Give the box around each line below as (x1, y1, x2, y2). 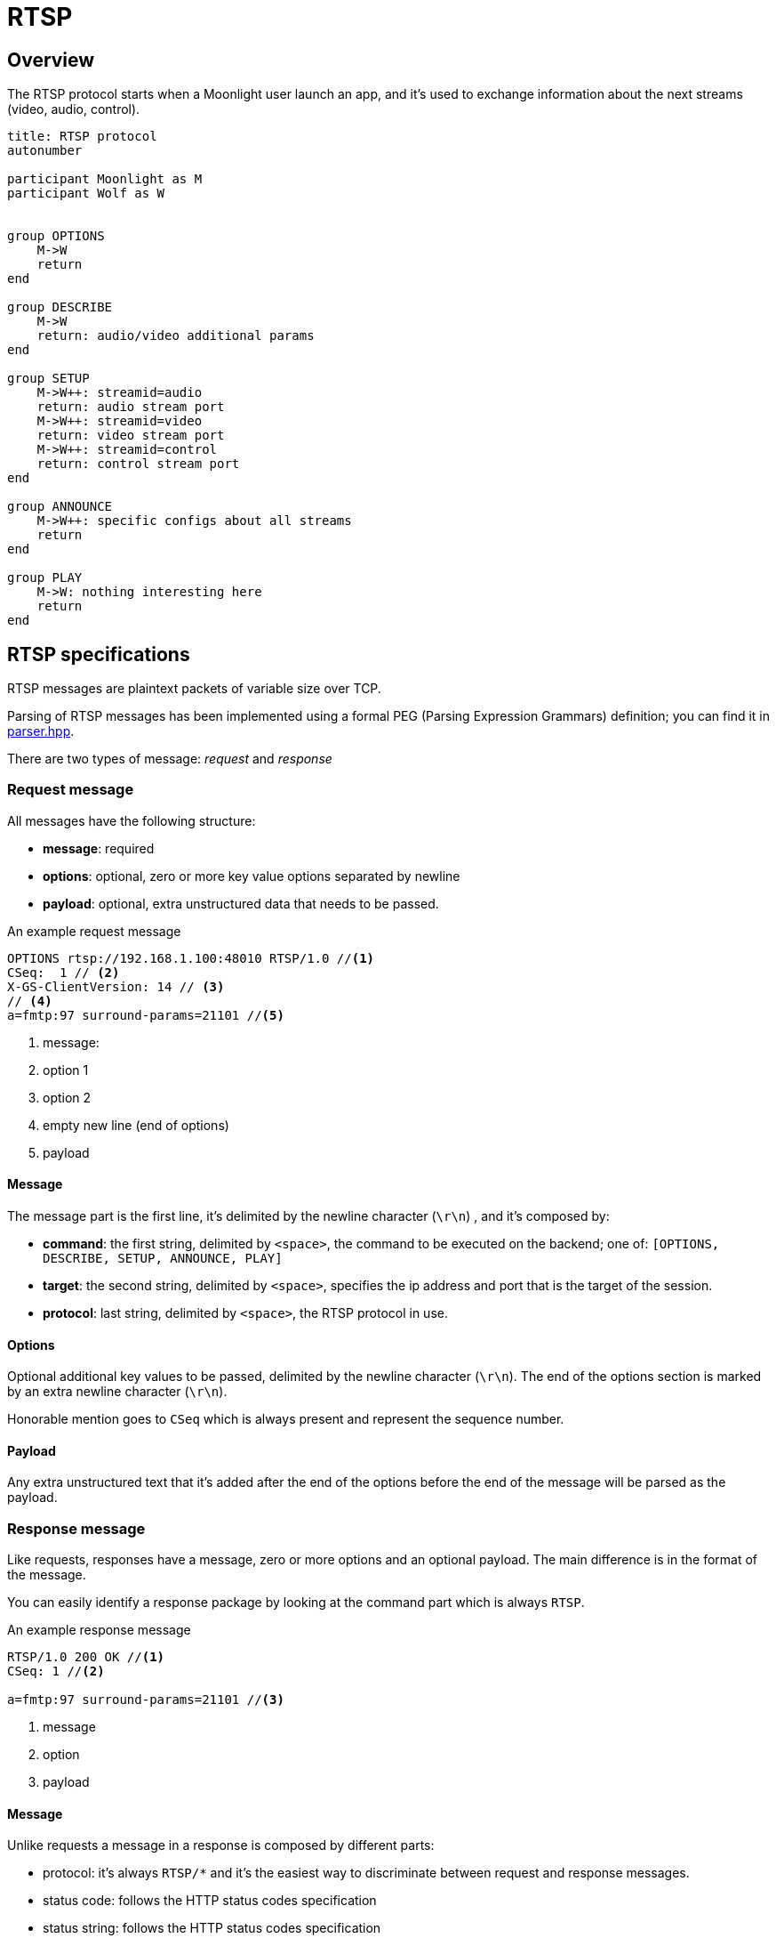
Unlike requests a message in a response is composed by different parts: (7, 1837, 435, 1853)
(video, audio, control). (7, 101, 140, 117)
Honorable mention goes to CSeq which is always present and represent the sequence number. (7, 1411, 564, 1427)
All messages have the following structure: (7, 812, 256, 828)
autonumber (7, 143, 83, 158)
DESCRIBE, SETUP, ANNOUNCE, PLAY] (43, 1250, 283, 1265)
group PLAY (7, 570, 83, 585)
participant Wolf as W (7, 186, 165, 201)
